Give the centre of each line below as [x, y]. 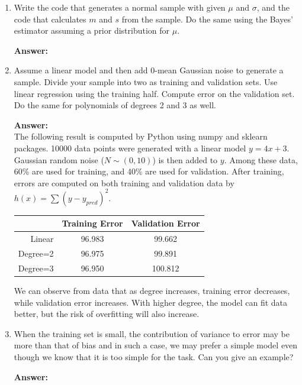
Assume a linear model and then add [81, 70]
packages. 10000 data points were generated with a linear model [130, 148]
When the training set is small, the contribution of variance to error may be [152, 333]
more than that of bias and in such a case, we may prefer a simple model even [156, 345]
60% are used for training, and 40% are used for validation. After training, [149, 171]
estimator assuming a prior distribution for [92, 30]
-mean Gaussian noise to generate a [219, 70]
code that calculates [50, 19]
